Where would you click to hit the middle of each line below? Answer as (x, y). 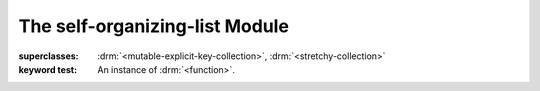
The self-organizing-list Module (154, 26)
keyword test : (48, 69)
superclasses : (48, 56)
